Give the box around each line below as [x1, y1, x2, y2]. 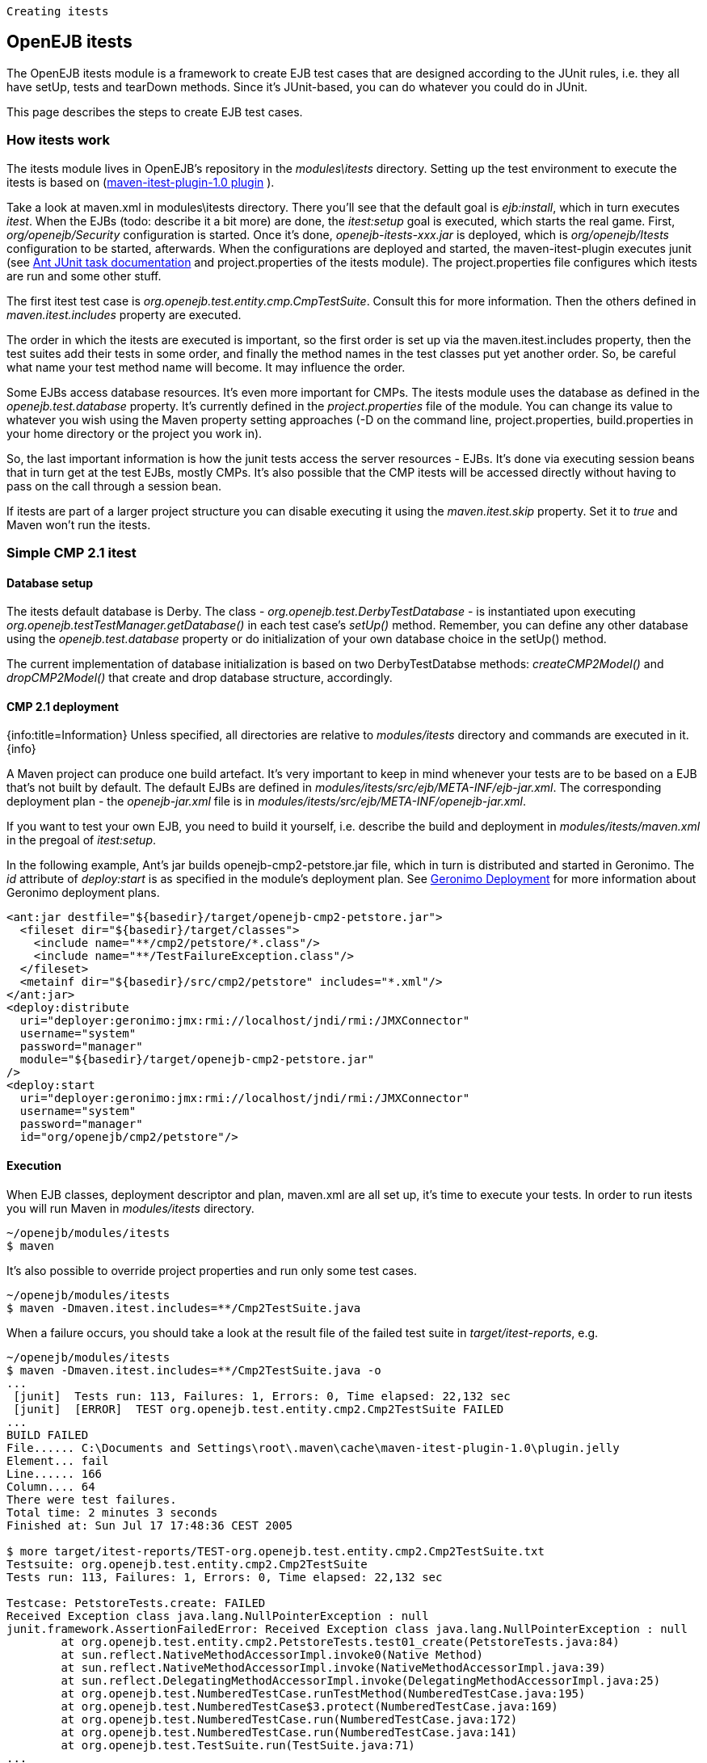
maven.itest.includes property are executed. [6, 307, 242, 322]
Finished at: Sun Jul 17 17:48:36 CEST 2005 [6, 1518, 293, 1532]
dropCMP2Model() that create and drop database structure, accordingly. [6, 671, 393, 685]
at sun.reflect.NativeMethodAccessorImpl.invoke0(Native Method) [61, 1647, 484, 1661]
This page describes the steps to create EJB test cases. [6, 104, 303, 119]
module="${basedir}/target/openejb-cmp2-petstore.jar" [19, 1053, 375, 1067]
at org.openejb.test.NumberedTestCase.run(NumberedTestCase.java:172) [61, 1712, 518, 1726]
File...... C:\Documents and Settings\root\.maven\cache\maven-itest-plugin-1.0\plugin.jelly [6, 1441, 620, 1454]
